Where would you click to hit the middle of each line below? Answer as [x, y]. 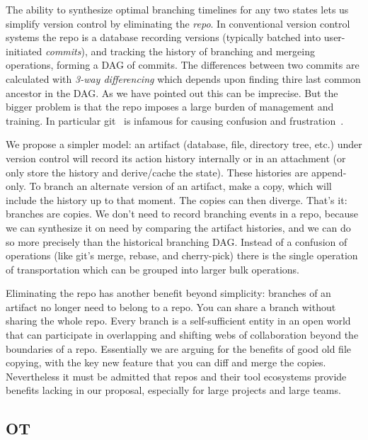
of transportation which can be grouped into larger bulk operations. [153, 269]
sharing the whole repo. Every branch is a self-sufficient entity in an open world [178, 321]
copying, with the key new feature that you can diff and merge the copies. [166, 362]
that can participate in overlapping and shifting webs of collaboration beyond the [182, 335]
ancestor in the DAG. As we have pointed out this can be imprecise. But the [172, 92]
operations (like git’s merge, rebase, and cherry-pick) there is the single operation [182, 255]
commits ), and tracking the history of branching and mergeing [180, 51]
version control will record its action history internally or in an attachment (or [176, 158]
